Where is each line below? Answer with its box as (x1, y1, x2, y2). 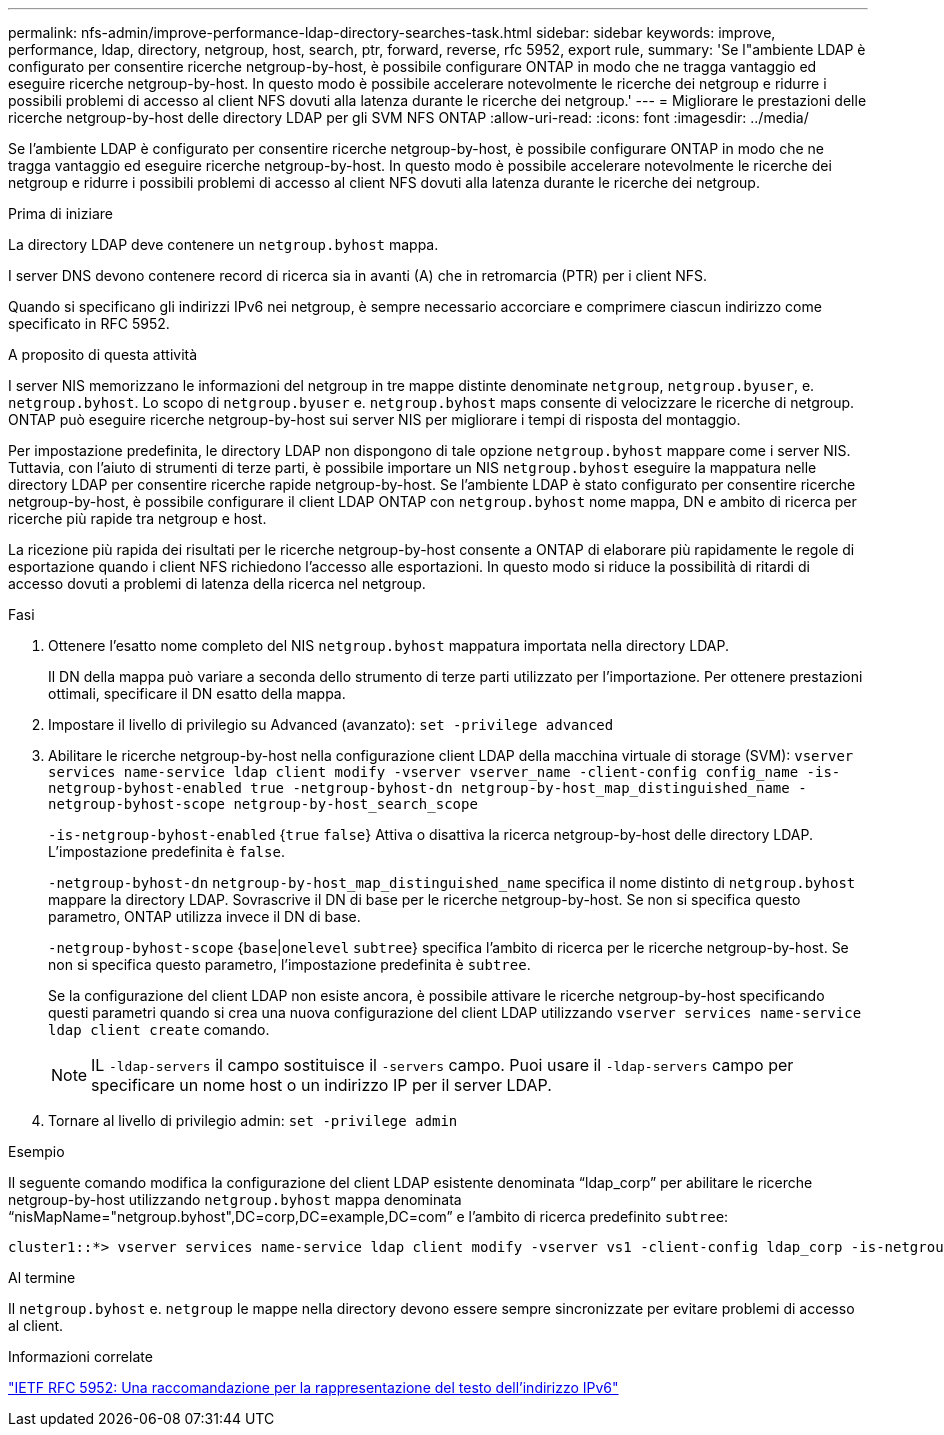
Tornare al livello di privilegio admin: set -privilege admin (48, 1112, 458, 1129)
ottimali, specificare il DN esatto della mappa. (48, 685, 346, 702)
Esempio (8, 1143, 65, 1160)
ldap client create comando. (48, 1021, 270, 1038)
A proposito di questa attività (8, 346, 198, 363)
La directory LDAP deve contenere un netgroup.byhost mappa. (8, 236, 439, 253)
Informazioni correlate (8, 1348, 153, 1365)
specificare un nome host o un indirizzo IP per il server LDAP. (91, 1075, 552, 1095)
